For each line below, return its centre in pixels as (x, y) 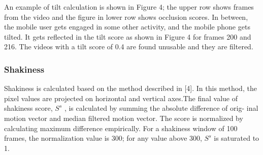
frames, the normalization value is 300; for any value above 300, (103, 138)
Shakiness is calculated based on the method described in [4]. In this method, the (130, 88)
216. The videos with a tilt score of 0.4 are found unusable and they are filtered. (129, 46)
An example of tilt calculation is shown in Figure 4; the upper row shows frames (129, 7)
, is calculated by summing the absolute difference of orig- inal (161, 108)
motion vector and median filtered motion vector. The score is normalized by (124, 118)
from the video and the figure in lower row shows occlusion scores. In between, (126, 17)
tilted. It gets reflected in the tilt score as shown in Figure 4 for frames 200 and (128, 36)
